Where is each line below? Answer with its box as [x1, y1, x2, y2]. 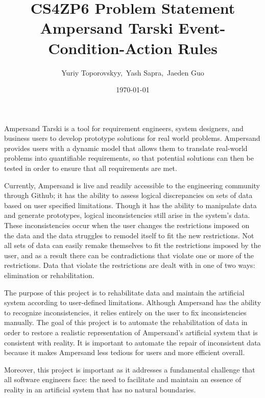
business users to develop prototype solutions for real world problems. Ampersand [4, 133, 260, 143]
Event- [178, 17, 226, 38]
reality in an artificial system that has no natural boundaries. [4, 384, 196, 394]
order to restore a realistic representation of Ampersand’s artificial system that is [4, 327, 258, 337]
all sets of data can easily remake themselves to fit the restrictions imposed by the [4, 240, 261, 251]
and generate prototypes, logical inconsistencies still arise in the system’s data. [4, 210, 250, 220]
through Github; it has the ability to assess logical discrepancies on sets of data [4, 190, 253, 201]
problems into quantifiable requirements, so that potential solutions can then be [4, 153, 254, 163]
